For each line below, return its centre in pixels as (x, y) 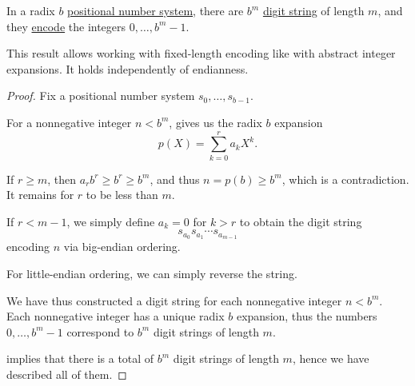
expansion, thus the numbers (307, 316)
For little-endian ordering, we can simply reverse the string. (152, 273)
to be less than (122, 195)
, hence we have (331, 358)
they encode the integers (66, 26)
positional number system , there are (156, 10)
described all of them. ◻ (67, 374)
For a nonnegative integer (69, 122)
